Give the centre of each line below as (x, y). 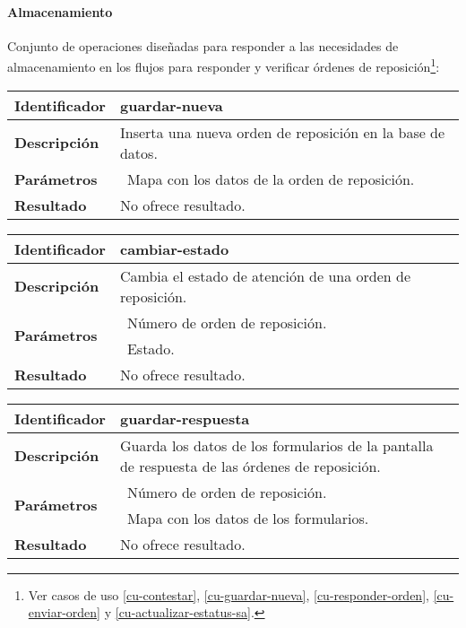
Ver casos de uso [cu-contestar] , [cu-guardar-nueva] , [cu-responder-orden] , (229, 594)
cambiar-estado (174, 249)
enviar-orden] (65, 612)
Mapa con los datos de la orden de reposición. (271, 179)
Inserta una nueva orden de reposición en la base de (282, 132)
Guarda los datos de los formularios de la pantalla (276, 445)
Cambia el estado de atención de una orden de (265, 275)
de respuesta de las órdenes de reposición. (250, 466)
